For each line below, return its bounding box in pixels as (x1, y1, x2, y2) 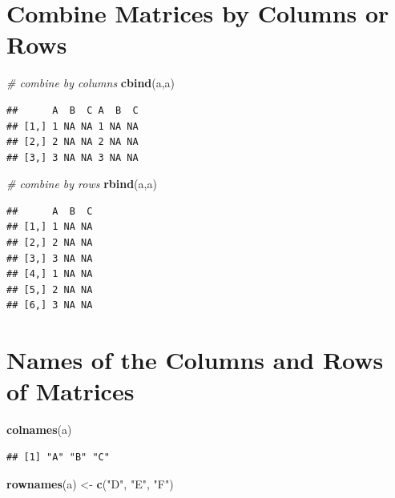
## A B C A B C (6, 104, 139, 116)
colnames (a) (6, 421, 72, 438)
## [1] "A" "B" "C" (6, 451, 110, 463)
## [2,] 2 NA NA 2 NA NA (6, 136, 139, 148)
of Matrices (6, 375, 135, 408)
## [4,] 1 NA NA (6, 268, 93, 280)
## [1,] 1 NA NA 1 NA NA (6, 120, 139, 132)
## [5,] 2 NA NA (6, 283, 93, 295)
